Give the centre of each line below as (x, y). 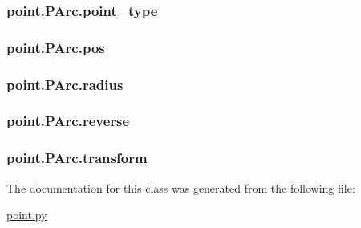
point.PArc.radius (65, 84)
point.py (27, 215)
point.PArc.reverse (68, 121)
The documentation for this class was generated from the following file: (181, 187)
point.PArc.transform (77, 158)
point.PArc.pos (56, 47)
